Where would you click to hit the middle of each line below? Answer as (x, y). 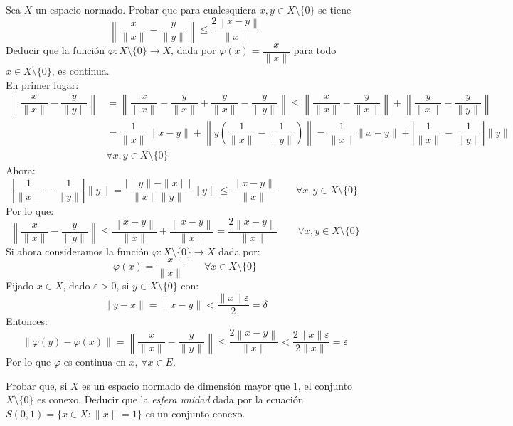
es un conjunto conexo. (195, 413)
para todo (315, 50)
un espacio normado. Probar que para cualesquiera (146, 9)
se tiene (335, 9)
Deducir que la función (55, 50)
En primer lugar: (42, 84)
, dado (76, 286)
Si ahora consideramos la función (78, 251)
